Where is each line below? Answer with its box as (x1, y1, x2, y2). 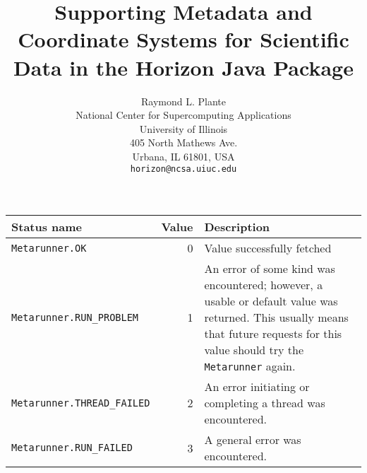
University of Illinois (139, 121, 228, 136)
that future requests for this (204, 325, 342, 342)
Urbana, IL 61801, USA (132, 148, 235, 163)
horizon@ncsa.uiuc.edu (130, 164, 237, 175)
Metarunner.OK (11, 242, 87, 254)
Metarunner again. (204, 358, 296, 375)
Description (204, 218, 270, 235)
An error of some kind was (204, 260, 335, 277)
